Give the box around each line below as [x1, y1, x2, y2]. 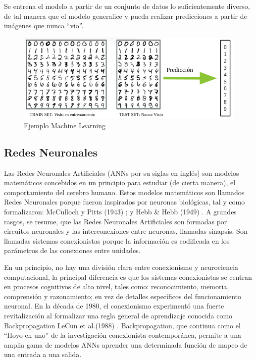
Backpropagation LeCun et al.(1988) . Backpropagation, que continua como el [4, 320, 241, 330]
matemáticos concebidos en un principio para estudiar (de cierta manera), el [4, 177, 236, 188]
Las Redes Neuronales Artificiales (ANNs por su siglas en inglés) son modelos [4, 167, 239, 178]
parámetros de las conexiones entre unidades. [4, 245, 141, 256]
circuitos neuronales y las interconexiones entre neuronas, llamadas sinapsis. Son [4, 226, 248, 236]
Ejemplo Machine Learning [24, 120, 105, 130]
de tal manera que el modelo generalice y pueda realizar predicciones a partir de [4, 10, 247, 21]
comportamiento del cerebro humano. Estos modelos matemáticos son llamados [4, 187, 245, 197]
